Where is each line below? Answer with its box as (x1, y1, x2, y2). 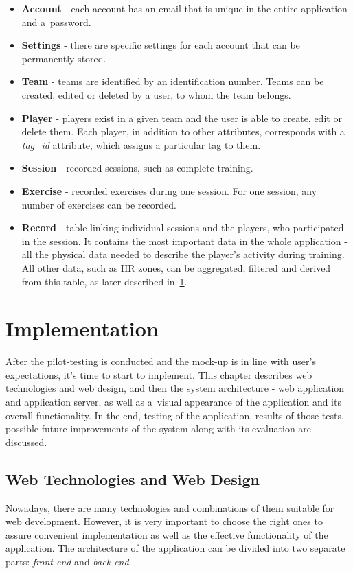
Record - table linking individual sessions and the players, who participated (21, 220, 344, 235)
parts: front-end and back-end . (5, 554, 132, 568)
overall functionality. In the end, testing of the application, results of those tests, (5, 408, 344, 422)
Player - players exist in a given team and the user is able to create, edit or (21, 110, 342, 125)
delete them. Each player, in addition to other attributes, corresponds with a (21, 124, 345, 139)
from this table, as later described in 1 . (21, 274, 187, 288)
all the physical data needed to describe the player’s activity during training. (21, 247, 345, 261)
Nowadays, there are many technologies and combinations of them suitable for (5, 500, 334, 515)
